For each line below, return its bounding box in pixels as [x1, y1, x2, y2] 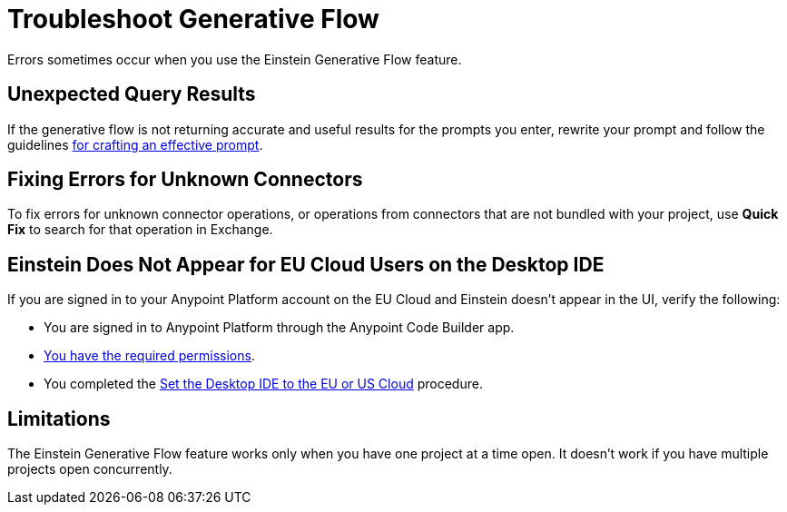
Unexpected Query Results [7, 83, 256, 106]
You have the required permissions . [44, 348, 255, 364]
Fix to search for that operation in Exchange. [7, 222, 273, 238]
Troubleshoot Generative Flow [7, 4, 379, 34]
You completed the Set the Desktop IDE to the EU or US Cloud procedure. [44, 376, 483, 392]
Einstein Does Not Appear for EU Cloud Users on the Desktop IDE [7, 252, 605, 276]
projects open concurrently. [7, 461, 172, 478]
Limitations [7, 407, 111, 430]
